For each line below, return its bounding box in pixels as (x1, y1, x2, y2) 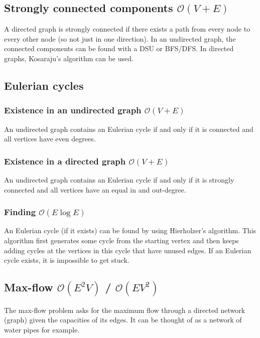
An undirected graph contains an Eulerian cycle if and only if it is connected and (4, 123, 253, 134)
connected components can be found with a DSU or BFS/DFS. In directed (4, 43, 234, 54)
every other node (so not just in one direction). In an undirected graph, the (4, 33, 236, 44)
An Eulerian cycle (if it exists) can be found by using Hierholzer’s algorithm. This (4, 225, 256, 236)
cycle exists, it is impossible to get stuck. (4, 255, 129, 265)
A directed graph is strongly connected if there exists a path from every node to (4, 24, 250, 34)
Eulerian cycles (4, 77, 84, 93)
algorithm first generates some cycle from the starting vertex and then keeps (4, 235, 239, 245)
